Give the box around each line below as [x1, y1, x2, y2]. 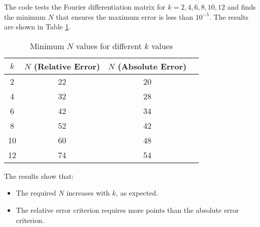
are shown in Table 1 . [4, 21, 71, 32]
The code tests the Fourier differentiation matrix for [4, 2, 166, 12]
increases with [66, 187, 110, 198]
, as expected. [116, 187, 158, 198]
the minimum [4, 11, 46, 22]
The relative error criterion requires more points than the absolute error [16, 204, 239, 215]
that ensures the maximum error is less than [56, 11, 193, 22]
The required [16, 187, 56, 198]
